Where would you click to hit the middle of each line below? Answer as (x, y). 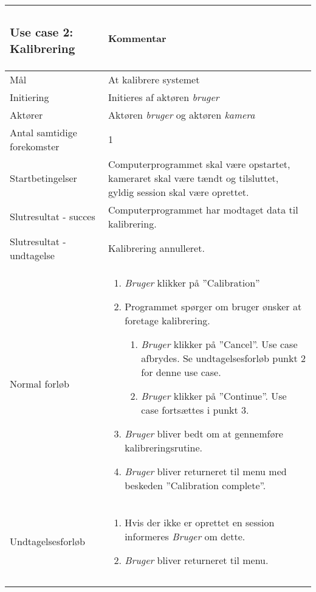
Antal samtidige (43, 132)
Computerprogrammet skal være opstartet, (199, 164)
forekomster (35, 146)
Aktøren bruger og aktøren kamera (181, 114)
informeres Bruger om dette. (185, 536)
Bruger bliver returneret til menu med (206, 471)
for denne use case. (181, 372)
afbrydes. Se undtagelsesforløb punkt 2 (223, 358)
